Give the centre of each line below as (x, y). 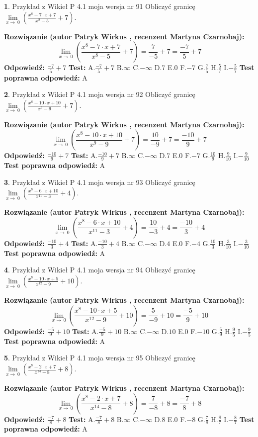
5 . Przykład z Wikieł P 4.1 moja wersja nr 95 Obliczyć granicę (100, 358)
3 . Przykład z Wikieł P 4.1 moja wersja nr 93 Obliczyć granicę (100, 182)
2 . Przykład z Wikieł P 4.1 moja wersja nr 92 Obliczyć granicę (100, 94)
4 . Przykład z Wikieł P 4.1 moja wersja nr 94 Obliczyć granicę (100, 270)
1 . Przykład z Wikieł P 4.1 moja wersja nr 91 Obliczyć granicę (100, 6)
